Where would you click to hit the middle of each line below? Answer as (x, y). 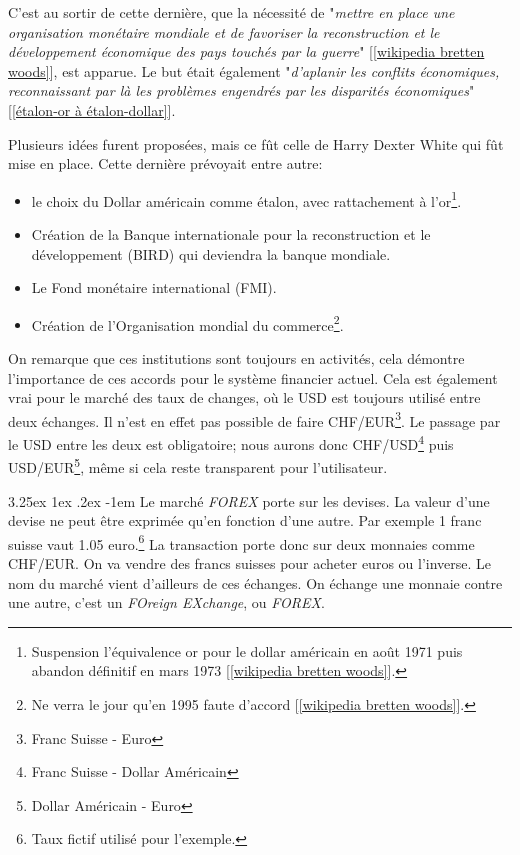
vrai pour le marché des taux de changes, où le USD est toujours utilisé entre (244, 397)
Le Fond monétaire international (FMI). (154, 287)
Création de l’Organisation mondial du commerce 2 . (187, 323)
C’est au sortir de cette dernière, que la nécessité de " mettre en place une (231, 12)
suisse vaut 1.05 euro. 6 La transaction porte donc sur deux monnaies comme (241, 542)
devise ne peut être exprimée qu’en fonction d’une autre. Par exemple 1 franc (245, 520)
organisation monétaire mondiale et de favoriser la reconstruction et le (224, 31)
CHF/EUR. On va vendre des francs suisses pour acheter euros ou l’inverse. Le (250, 563)
